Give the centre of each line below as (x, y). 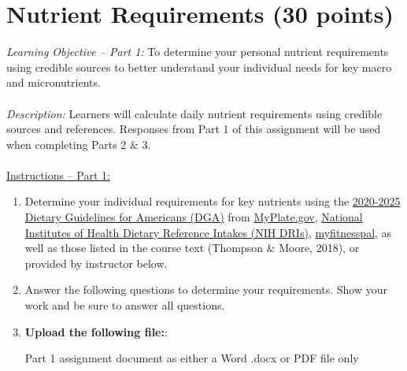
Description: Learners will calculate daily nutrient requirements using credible (194, 113)
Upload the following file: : (96, 331)
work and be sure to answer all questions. (125, 305)
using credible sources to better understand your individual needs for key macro (199, 67)
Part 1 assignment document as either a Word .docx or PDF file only (192, 358)
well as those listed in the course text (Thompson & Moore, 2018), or (192, 248)
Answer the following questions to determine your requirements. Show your (206, 289)
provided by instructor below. (96, 263)
